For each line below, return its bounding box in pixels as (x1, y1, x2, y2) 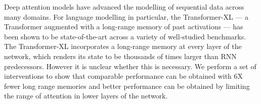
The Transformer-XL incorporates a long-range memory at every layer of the (4, 41, 242, 51)
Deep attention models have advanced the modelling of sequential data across (4, 2, 244, 12)
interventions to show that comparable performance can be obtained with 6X (4, 71, 243, 81)
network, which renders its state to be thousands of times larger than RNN (4, 50, 237, 61)
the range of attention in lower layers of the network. (4, 90, 168, 101)
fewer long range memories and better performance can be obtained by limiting (4, 80, 250, 91)
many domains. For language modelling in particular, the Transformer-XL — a (4, 11, 249, 22)
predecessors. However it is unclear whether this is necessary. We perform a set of (4, 61, 256, 71)
